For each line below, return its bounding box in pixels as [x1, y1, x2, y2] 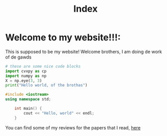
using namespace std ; [5, 97, 51, 102]
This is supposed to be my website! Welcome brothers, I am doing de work [5, 48, 162, 55]
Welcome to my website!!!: [5, 32, 121, 43]
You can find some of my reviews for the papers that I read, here [5, 124, 141, 130]
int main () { [14, 106, 42, 111]
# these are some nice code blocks [5, 64, 81, 69]
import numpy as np [5, 73, 47, 78]
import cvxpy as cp [5, 68, 47, 74]
